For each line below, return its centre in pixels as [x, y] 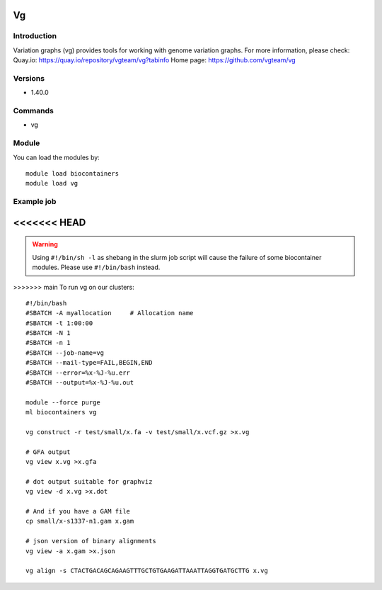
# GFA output [48, 452]
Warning [45, 244]
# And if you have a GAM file [78, 511]
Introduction [35, 36]
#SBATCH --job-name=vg [65, 353]
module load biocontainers [73, 173]
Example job [35, 202]
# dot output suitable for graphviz [89, 481]
